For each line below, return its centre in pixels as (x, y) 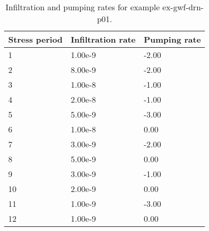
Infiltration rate (103, 39)
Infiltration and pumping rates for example (82, 7)
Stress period (35, 39)
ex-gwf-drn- (183, 7)
